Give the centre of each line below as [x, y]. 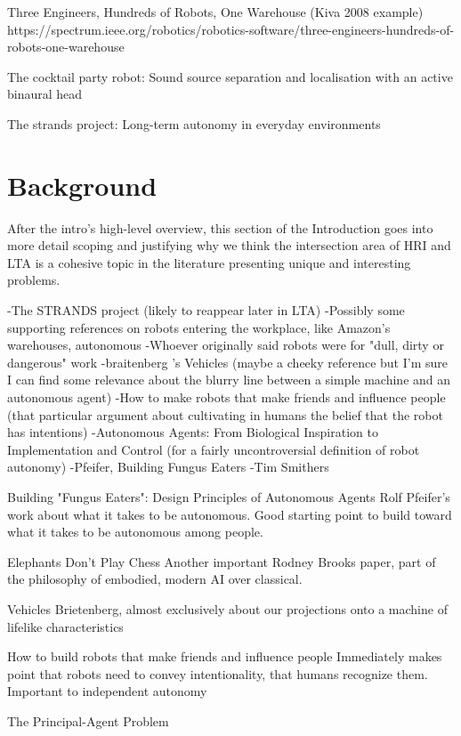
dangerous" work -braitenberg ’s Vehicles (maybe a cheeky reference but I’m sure [227, 362]
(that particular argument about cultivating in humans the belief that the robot [225, 414]
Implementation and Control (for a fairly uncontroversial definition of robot [214, 449]
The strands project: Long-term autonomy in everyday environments [194, 123]
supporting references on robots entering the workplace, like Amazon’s [199, 327]
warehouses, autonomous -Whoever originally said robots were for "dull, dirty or [226, 345]
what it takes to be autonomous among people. [135, 532]
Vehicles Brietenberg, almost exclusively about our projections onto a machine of [227, 608]
